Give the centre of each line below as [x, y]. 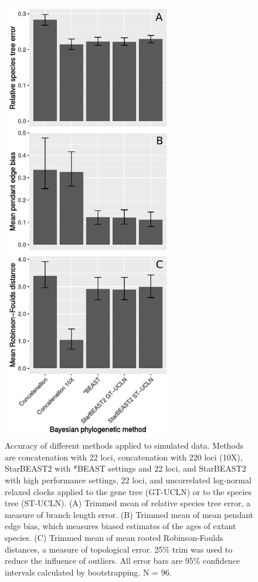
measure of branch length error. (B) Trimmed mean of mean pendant [129, 514]
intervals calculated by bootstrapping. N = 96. [88, 572]
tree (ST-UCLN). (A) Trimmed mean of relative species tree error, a [128, 503]
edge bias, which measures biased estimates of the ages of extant [120, 526]
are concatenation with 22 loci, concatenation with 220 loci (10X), [124, 457]
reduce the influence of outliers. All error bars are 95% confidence [122, 561]
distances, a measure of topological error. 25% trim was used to [119, 549]
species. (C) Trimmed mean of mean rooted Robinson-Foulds [114, 538]
